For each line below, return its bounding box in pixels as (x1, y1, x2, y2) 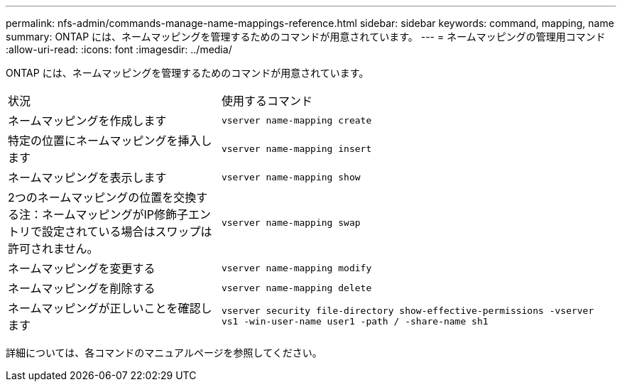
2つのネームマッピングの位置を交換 (8, 190, 197, 205)
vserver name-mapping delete (221, 282, 372, 293)
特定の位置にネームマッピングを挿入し (8, 133, 212, 148)
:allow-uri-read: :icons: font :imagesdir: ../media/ (6, 43, 232, 55)
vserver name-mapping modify (221, 262, 372, 273)
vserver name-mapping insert (221, 143, 372, 154)
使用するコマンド (221, 94, 312, 108)
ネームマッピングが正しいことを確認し (8, 301, 212, 315)
